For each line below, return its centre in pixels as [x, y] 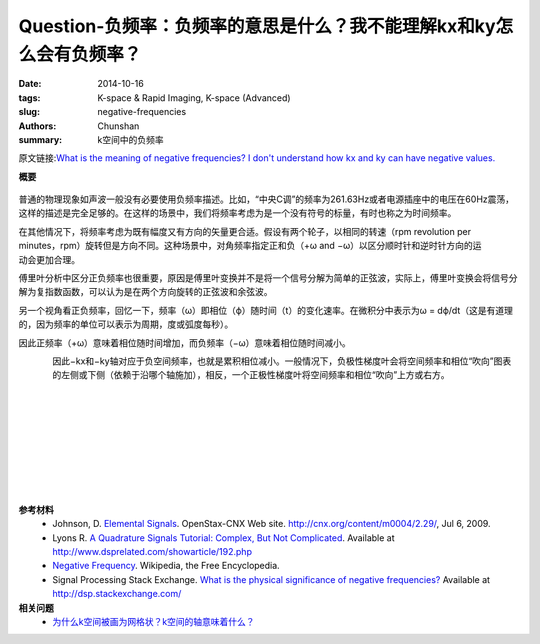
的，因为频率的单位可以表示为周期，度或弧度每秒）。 [126, 324]
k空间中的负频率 [130, 139]
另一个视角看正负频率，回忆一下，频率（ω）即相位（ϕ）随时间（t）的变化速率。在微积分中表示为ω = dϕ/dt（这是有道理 [266, 310]
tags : [29, 97]
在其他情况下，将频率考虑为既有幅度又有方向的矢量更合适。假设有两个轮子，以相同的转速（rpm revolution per [245, 231]
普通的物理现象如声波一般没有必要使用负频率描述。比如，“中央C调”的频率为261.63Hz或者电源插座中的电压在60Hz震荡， [266, 199]
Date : [30, 84]
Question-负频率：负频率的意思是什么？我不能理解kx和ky [257, 26]
